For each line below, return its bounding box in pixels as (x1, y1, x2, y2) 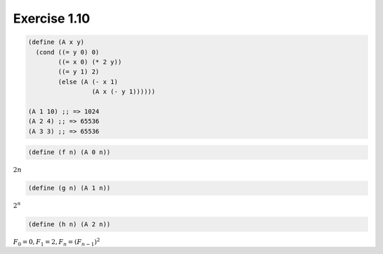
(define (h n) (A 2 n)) (28, 220, 111, 228)
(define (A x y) (28, 38, 85, 46)
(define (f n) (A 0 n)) (28, 149, 111, 156)
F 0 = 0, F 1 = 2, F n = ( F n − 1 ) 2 (13, 236, 101, 248)
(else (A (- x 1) (57, 78, 118, 86)
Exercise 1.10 (13, 11, 90, 26)
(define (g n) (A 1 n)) (28, 184, 111, 192)
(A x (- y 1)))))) (91, 88, 156, 96)
